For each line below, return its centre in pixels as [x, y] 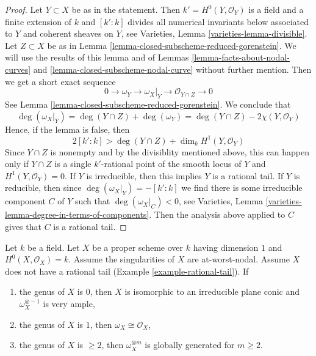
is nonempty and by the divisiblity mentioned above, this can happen [180, 151]
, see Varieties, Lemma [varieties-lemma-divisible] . [214, 33]
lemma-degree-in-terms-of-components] [77, 214]
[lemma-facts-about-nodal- [241, 57]
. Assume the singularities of [122, 259]
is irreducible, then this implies [144, 175]
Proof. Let [24, 9]
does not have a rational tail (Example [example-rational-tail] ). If [127, 271]
